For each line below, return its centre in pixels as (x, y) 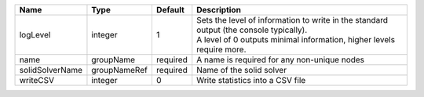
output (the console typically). (252, 30)
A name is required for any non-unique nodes (281, 60)
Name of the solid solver (241, 70)
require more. (221, 49)
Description (219, 10)
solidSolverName (51, 70)
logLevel (35, 35)
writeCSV (37, 80)
